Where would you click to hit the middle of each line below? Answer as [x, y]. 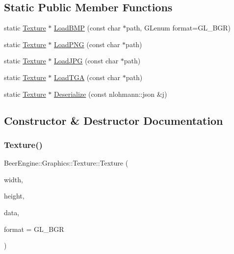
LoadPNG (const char [87, 44]
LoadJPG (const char [86, 61]
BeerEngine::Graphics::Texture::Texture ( [66, 163]
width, [13, 179]
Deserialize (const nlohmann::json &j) [111, 94]
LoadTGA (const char [87, 77]
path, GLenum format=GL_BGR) [179, 28]
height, [14, 196]
